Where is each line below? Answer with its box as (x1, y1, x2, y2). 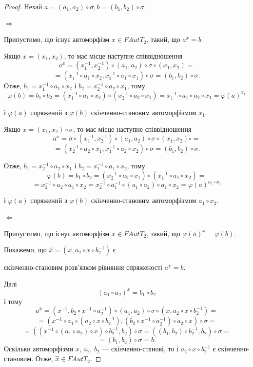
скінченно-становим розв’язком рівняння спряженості (4, 262, 162, 272)
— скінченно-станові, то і (102, 344, 178, 354)
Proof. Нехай (4, 1, 42, 11)
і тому (4, 296, 22, 306)
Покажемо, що (4, 245, 47, 255)
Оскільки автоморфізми (4, 344, 73, 354)
